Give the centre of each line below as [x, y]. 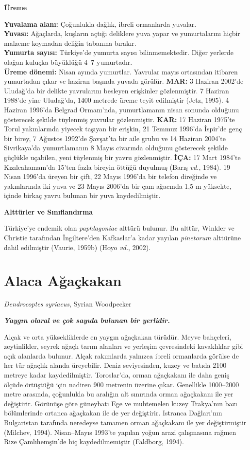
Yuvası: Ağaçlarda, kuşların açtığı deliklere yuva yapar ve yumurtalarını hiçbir [122, 33]
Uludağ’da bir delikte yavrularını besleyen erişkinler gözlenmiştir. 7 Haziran [117, 90]
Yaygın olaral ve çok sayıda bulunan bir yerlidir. [87, 320]
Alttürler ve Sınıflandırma [49, 211]
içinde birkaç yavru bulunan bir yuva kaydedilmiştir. [82, 195]
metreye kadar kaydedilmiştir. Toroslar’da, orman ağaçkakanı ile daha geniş [117, 374]
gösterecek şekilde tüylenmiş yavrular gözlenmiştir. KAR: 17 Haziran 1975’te [119, 119]
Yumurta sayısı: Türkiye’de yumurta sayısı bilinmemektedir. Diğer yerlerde [119, 52]
